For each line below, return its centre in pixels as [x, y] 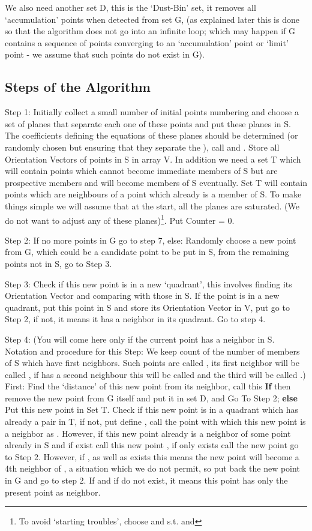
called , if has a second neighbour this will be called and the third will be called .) [155, 374]
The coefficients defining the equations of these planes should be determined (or [151, 135]
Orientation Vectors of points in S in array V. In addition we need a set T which [153, 159]
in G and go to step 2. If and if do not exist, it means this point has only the [146, 480]
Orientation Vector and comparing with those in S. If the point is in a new [142, 295]
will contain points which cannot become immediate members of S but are [141, 171]
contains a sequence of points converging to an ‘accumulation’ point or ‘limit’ [147, 42]
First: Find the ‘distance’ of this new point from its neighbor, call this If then [148, 386]
